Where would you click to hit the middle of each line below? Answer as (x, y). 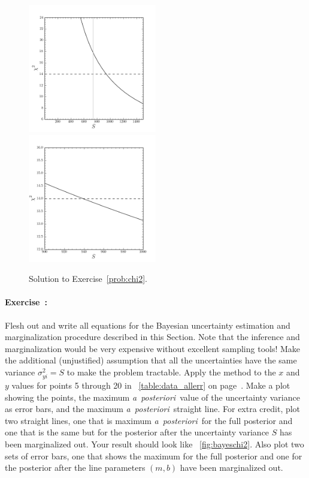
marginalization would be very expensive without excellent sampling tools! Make (153, 348)
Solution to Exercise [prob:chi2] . (88, 279)
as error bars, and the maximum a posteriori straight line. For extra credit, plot (153, 409)
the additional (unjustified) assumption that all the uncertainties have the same (151, 360)
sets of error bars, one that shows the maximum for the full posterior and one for (154, 456)
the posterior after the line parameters (75, 468)
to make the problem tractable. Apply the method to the (171, 372)
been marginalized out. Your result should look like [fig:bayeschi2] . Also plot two (154, 444)
